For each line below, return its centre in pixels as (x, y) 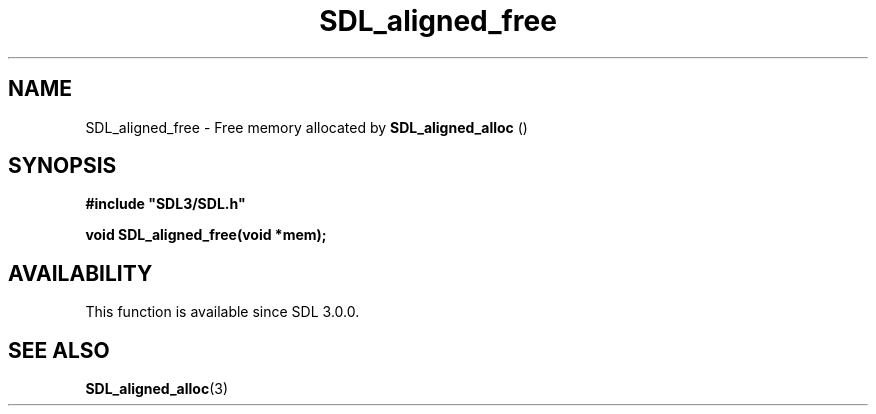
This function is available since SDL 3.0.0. (222, 312)
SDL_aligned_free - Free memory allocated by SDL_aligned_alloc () (306, 127)
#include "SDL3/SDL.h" (165, 204)
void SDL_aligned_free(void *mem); (206, 235)
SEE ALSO (59, 350)
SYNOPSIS (62, 166)
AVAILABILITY (80, 273)
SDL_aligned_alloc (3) (157, 389)
